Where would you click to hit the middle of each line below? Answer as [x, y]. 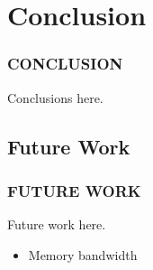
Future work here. [57, 224]
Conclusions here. [55, 97]
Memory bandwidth [83, 254]
